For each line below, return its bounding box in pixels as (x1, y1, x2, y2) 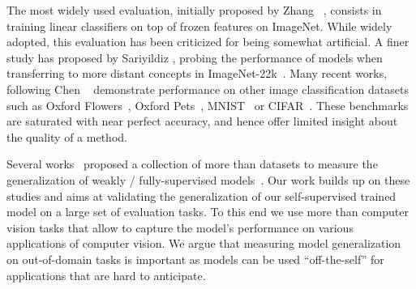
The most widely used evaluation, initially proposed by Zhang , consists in (6, 2, 382, 18)
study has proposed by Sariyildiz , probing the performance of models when (6, 49, 383, 66)
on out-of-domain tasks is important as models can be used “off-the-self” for (6, 250, 384, 267)
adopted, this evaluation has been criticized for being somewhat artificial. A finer (6, 33, 410, 50)
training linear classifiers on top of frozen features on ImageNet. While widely (6, 17, 392, 34)
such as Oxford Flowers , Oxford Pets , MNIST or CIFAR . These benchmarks (6, 96, 409, 113)
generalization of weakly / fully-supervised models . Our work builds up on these (6, 171, 410, 188)
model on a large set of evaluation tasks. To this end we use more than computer (6, 203, 409, 220)
